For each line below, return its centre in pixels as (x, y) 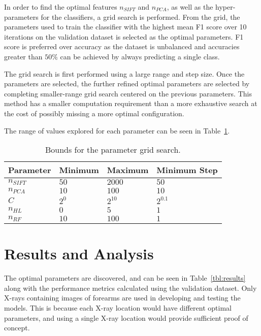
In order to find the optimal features (61, 7)
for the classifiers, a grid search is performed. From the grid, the (140, 16)
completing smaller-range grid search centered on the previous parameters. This (128, 93)
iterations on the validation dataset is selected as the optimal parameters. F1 (124, 36)
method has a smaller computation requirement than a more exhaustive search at (131, 103)
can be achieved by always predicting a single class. (140, 56)
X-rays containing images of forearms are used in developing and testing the (122, 298)
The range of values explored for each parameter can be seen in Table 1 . (117, 130)
